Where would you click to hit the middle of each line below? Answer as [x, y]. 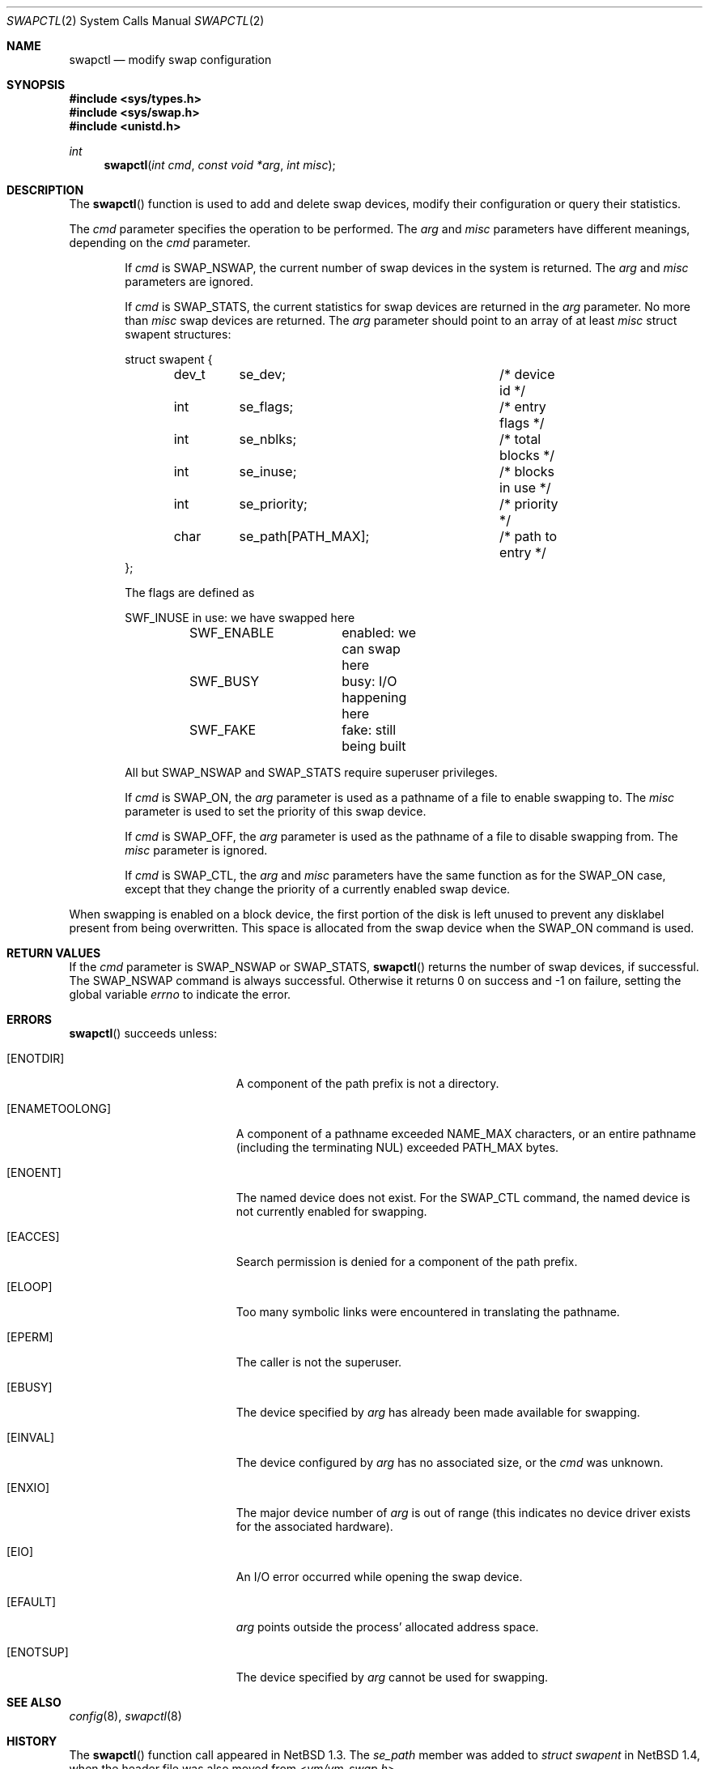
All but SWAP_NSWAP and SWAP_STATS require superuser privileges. [311, 772]
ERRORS [30, 1019]
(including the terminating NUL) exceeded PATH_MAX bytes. [397, 1147]
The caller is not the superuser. [319, 1362]
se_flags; [266, 407]
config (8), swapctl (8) [125, 1716]
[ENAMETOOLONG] [59, 1108]
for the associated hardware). [314, 1526]
